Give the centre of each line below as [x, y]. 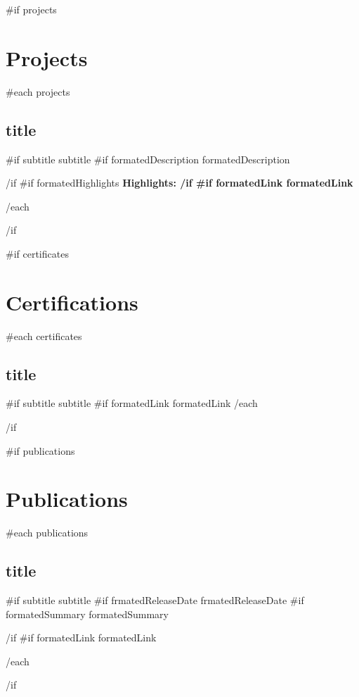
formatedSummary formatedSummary [87, 614]
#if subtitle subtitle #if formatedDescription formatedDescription [148, 159]
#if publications [40, 450]
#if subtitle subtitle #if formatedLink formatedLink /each [132, 403]
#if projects [31, 9]
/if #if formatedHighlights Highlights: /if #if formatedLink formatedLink [179, 183]
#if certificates [37, 253]
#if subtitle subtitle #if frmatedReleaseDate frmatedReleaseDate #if [155, 600]
